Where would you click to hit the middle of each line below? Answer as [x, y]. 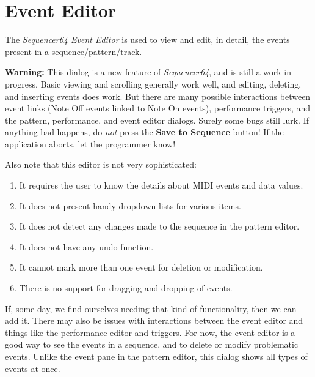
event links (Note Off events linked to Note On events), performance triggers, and [158, 108]
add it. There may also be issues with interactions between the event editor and [154, 320]
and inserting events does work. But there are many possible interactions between [158, 96]
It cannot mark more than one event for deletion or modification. [141, 267]
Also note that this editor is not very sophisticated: [101, 164]
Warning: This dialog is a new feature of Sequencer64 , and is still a [133, 72]
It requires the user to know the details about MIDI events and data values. [161, 185]
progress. [21, 84]
